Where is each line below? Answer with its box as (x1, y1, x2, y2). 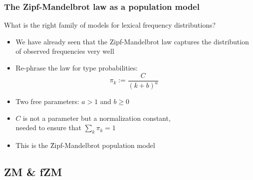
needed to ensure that (15, 122, 81, 133)
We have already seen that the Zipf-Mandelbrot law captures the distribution (15, 36, 249, 46)
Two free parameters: (15, 96, 79, 106)
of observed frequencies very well (15, 46, 114, 56)
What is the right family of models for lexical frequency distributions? (4, 20, 216, 30)
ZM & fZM (4, 164, 62, 179)
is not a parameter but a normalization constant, (23, 112, 171, 123)
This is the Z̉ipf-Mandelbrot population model (15, 140, 155, 150)
